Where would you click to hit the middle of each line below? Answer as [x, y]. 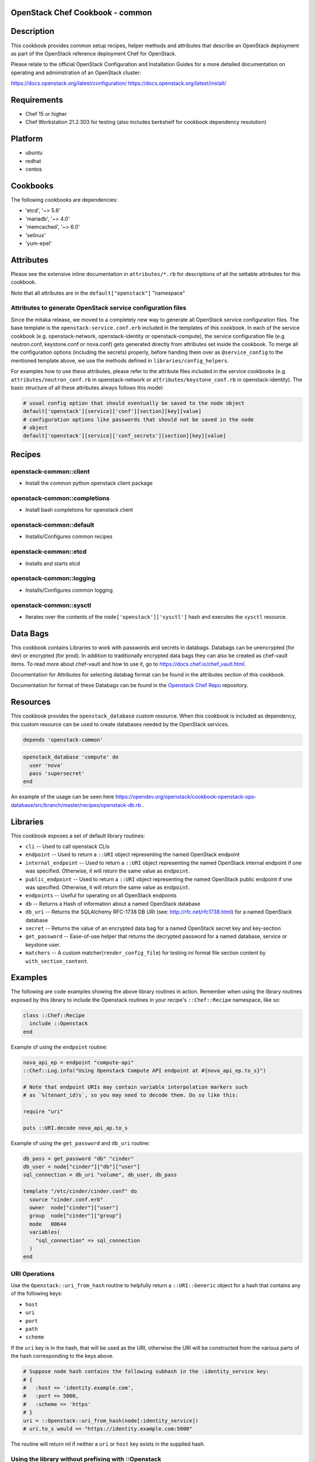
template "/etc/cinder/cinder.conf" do [80, 1191]
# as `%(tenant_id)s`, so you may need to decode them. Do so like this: [131, 1095]
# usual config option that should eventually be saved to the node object [134, 403]
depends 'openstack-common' [63, 739]
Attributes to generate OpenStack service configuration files [99, 308]
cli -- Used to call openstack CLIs [68, 846]
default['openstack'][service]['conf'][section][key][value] [112, 411]
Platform [27, 139]
